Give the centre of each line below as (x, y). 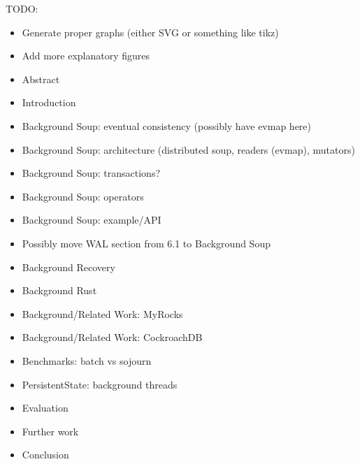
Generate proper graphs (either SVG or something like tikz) (150, 32)
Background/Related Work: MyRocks (102, 313)
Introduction (49, 102)
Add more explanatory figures (86, 56)
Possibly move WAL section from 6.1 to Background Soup (146, 243)
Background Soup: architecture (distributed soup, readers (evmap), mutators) (188, 149)
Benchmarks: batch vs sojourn (87, 360)
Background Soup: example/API (92, 220)
